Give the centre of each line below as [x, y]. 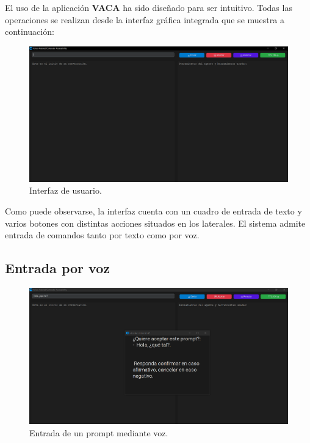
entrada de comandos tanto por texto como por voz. [102, 235]
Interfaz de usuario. [66, 190]
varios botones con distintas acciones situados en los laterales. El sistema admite [155, 223]
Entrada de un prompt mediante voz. [99, 432]
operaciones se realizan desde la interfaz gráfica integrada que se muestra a [145, 19]
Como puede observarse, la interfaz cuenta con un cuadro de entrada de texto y [153, 211]
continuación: [30, 31]
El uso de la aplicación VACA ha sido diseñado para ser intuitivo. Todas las [149, 7]
